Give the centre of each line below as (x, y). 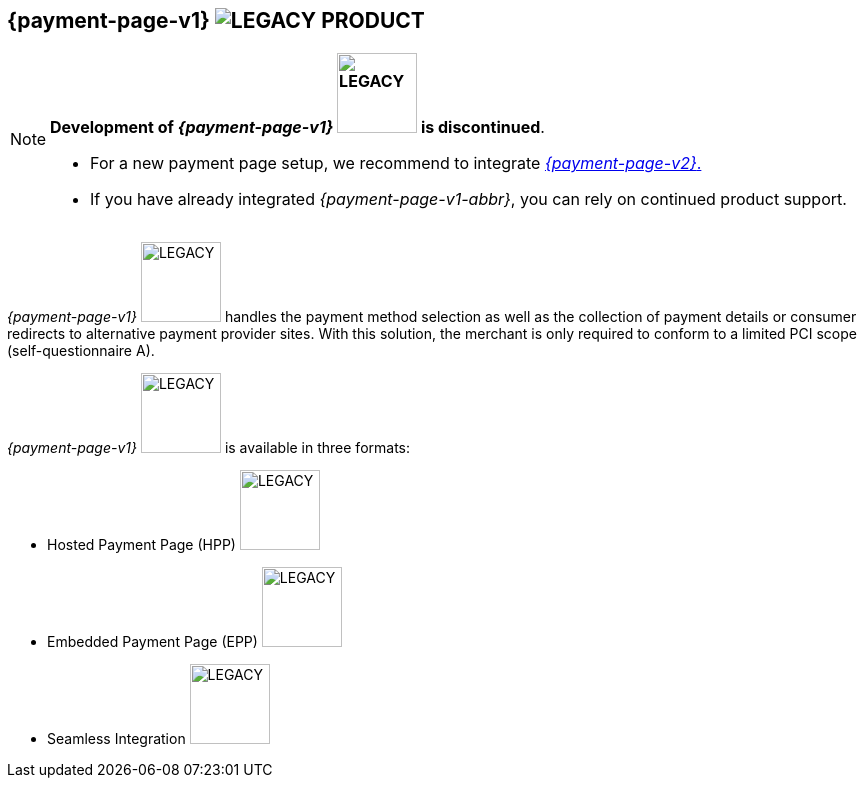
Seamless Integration (116, 739)
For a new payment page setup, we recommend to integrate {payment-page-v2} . (396, 163)
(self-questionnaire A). (81, 351)
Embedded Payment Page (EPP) (152, 642)
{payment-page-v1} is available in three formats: (209, 448)
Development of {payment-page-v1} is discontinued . (297, 127)
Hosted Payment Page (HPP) (141, 545)
